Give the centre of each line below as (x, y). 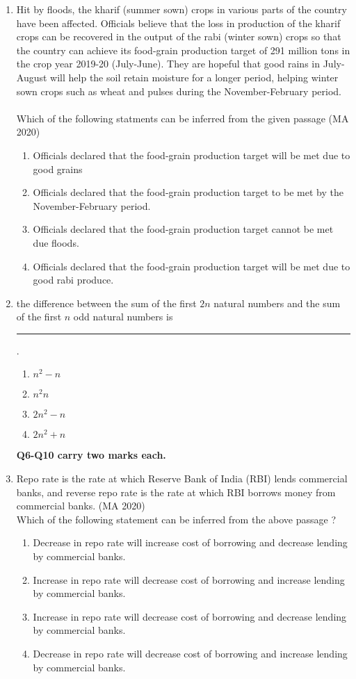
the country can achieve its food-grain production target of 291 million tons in (183, 50)
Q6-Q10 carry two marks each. (91, 455)
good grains (58, 169)
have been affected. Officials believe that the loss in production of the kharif (178, 23)
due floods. (56, 242)
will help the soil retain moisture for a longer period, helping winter (194, 77)
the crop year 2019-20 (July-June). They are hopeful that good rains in (168, 64)
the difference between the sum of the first (106, 303)
